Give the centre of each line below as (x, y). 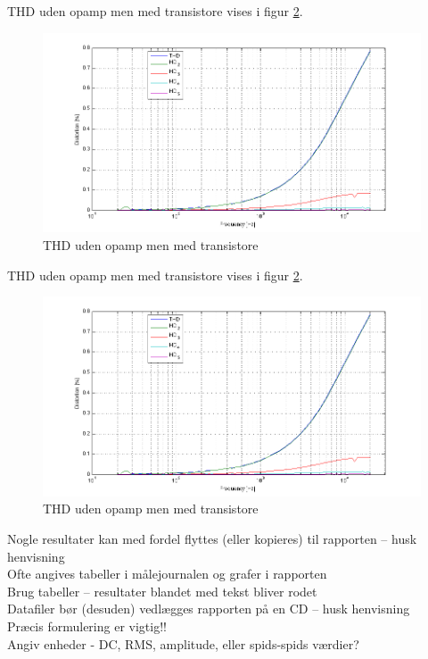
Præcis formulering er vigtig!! (87, 626)
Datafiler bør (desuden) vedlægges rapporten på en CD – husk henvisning (209, 609)
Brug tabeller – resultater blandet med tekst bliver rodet (162, 591)
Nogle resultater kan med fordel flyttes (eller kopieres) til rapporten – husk (212, 539)
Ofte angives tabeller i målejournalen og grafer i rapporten (167, 574)
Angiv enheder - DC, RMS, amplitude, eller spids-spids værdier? (183, 643)
